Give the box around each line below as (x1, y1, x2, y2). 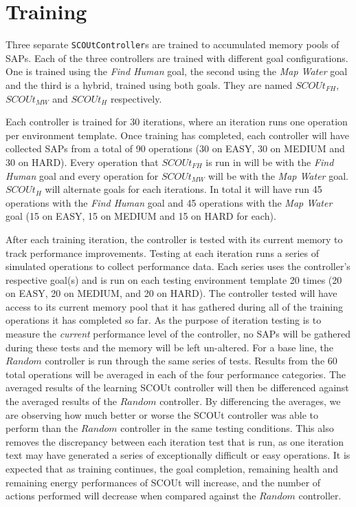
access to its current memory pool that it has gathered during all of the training (5, 299, 343, 313)
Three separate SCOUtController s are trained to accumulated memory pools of (5, 37, 340, 52)
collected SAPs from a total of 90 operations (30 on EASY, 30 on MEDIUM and (5, 141, 345, 156)
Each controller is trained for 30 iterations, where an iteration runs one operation (5, 114, 348, 129)
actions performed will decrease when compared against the (5, 488, 256, 503)
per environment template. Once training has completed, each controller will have (5, 127, 349, 142)
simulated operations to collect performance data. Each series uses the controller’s (5, 259, 351, 273)
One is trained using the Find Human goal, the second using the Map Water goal (5, 64, 348, 79)
